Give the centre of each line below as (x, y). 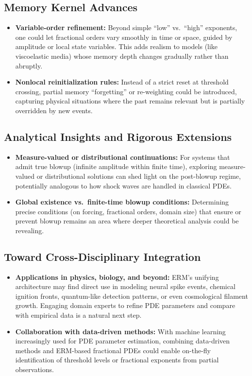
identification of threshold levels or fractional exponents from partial (117, 360)
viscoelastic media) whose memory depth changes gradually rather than (122, 56)
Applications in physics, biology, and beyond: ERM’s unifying (117, 277)
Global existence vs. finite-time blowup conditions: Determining (122, 202)
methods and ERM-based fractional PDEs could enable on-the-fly (113, 350)
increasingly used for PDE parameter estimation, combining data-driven (123, 341)
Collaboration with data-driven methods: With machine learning (120, 331)
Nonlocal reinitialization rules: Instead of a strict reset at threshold (122, 82)
